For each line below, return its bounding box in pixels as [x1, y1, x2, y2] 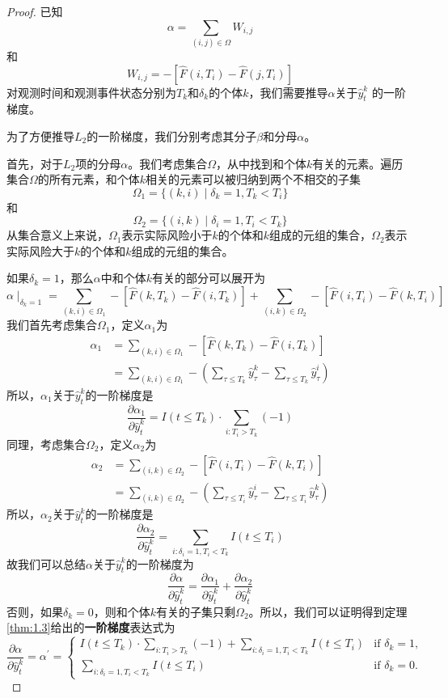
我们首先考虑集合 [6, 316, 97, 333]
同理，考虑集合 [6, 436, 86, 452]
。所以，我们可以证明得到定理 [248, 603, 408, 620]
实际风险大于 [6, 242, 74, 259]
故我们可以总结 [6, 555, 86, 572]
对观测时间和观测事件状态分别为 [6, 83, 176, 100]
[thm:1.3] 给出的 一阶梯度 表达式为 [6, 619, 175, 636]
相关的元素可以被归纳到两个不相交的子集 [146, 171, 361, 188]
